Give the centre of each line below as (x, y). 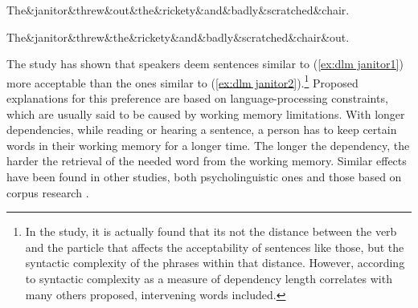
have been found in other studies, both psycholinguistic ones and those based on (204, 176)
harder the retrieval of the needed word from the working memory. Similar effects (207, 161)
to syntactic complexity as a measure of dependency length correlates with (209, 278)
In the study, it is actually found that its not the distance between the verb (211, 231)
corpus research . (48, 192)
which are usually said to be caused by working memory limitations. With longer (206, 113)
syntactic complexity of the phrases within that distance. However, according (215, 263)
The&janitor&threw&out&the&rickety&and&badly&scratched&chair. (178, 10)
